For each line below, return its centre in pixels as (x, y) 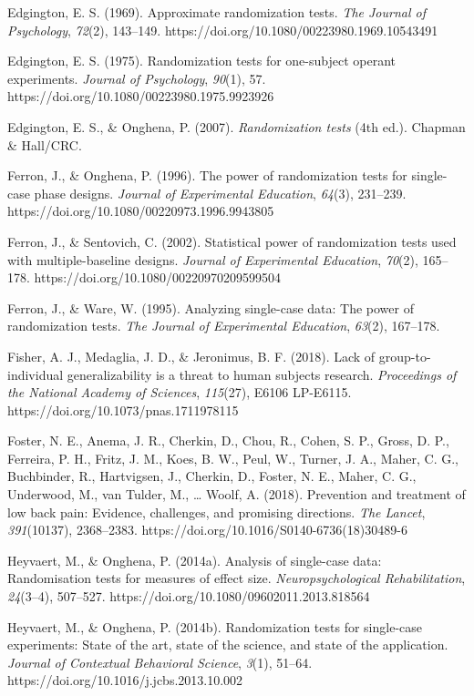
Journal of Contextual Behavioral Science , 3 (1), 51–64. (160, 662)
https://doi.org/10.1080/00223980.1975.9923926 (141, 96)
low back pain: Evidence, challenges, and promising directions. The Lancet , (216, 512)
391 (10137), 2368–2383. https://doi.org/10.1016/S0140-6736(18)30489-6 (207, 530)
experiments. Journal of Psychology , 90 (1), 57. (137, 78)
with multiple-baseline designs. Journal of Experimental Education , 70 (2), (213, 259)
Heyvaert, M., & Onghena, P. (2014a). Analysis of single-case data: (195, 560)
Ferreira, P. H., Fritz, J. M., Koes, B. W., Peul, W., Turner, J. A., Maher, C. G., (233, 458)
